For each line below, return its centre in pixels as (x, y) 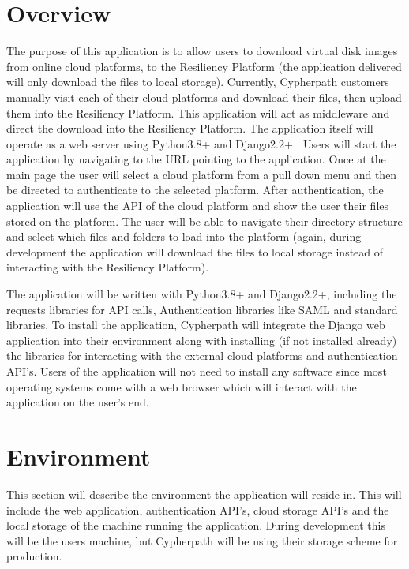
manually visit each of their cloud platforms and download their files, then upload (204, 97)
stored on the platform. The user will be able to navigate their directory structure (204, 221)
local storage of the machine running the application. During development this (196, 525)
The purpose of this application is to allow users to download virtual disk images (202, 51)
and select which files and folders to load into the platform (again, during (184, 236)
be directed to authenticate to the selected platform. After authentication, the (195, 190)
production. (34, 556)
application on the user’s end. (78, 402)
